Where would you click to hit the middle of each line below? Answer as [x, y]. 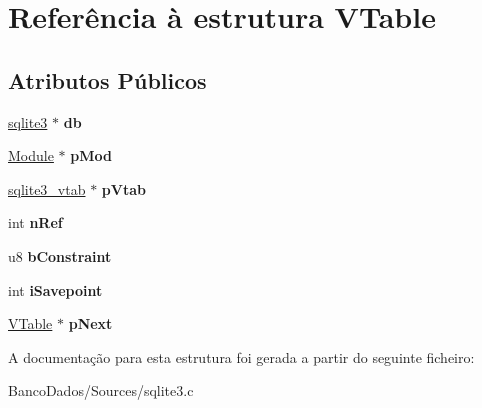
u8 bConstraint [60, 255]
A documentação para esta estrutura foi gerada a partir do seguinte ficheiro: [241, 356]
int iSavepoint [55, 289]
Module [31, 155]
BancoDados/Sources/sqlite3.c [101, 390]
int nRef [35, 222]
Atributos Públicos [107, 79]
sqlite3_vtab [47, 188]
